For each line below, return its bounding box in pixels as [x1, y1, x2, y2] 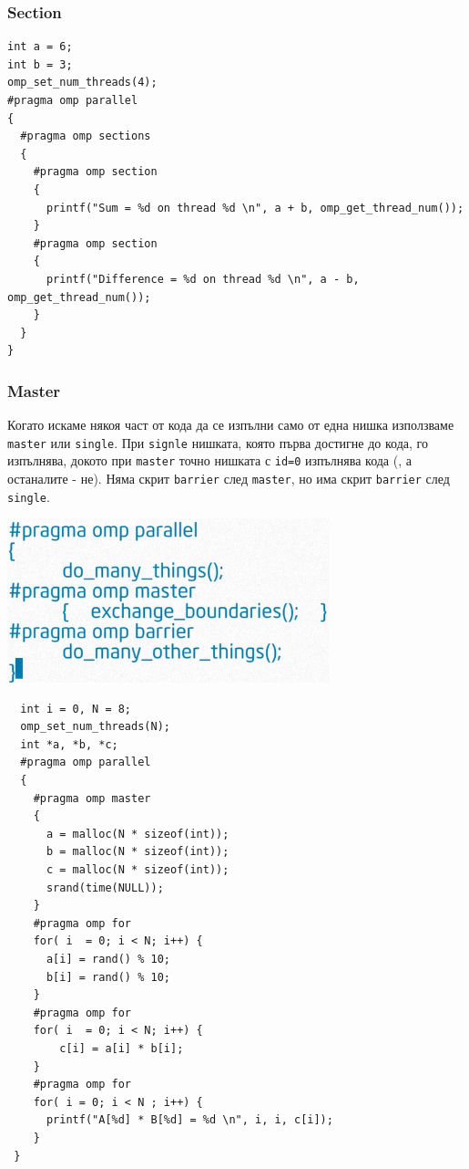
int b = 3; [7, 57, 73, 71]
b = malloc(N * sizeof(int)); [46, 845, 229, 859]
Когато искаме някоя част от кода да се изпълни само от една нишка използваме [7, 415, 454, 434]
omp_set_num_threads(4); [7, 76, 158, 89]
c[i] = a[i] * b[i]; [59, 1041, 184, 1055]
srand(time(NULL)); [46, 881, 164, 894]
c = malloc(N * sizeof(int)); [46, 863, 229, 877]
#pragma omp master [33, 791, 151, 805]
